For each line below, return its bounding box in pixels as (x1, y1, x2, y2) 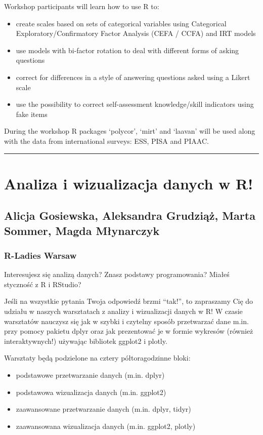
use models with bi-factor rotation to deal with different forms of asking (16, 45, 239, 55)
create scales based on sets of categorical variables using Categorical (16, 18, 227, 28)
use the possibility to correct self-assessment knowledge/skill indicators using (16, 99, 254, 109)
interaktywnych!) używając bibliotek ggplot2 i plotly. (4, 335, 167, 346)
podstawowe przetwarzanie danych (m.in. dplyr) (16, 370, 165, 380)
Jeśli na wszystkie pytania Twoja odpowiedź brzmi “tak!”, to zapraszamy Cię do (4, 296, 253, 306)
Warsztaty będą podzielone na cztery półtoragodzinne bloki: (4, 352, 191, 363)
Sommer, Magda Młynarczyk (4, 222, 160, 238)
